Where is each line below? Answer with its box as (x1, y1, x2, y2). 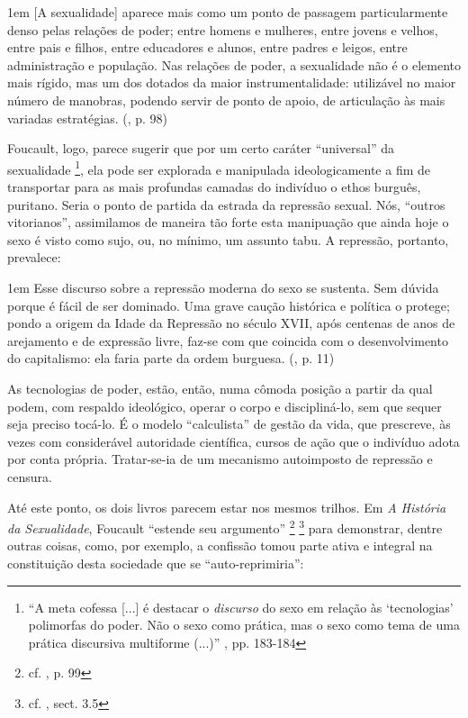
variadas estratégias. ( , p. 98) (7, 108, 168, 127)
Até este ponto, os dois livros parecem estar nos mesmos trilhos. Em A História (7, 497, 446, 516)
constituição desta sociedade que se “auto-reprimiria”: (7, 553, 304, 572)
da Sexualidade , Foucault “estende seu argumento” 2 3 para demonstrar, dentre (7, 516, 443, 537)
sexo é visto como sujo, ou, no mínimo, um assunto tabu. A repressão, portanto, (7, 230, 449, 249)
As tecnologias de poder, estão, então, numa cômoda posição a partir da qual (7, 378, 433, 397)
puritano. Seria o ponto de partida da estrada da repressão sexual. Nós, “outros (7, 195, 445, 214)
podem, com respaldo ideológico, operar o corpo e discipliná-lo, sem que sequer (7, 396, 442, 415)
